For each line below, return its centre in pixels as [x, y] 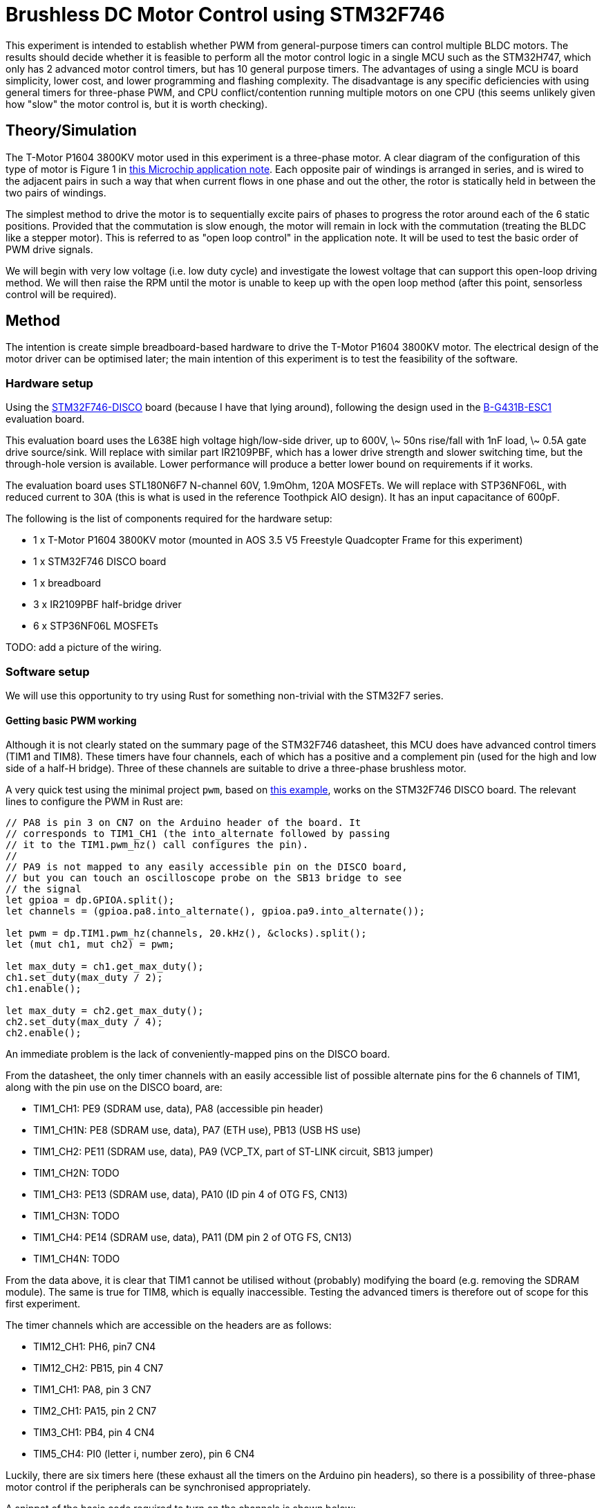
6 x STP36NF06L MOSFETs [96, 626]
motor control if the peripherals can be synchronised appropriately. [158, 1487]
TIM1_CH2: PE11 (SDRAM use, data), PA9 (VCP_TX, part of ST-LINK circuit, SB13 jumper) [233, 1152]
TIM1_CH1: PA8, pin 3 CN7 [92, 1390]
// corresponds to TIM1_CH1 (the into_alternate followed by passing [198, 834]
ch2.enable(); [44, 1033]
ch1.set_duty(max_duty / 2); [84, 978]
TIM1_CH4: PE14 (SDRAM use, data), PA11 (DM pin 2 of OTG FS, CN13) [193, 1238]
